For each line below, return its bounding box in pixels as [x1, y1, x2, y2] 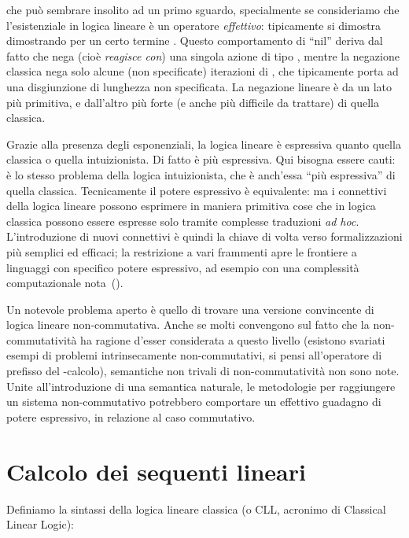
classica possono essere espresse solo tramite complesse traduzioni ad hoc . [6, 212, 359, 229]
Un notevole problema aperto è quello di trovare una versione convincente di [6, 300, 374, 317]
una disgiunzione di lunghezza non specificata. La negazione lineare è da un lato [6, 78, 392, 94]
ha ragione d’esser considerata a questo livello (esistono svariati [80, 331, 385, 348]
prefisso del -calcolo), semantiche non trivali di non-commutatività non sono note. [6, 363, 400, 379]
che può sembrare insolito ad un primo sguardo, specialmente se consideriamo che [6, 2, 400, 17]
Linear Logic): [6, 516, 74, 532]
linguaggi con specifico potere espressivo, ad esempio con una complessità [6, 259, 359, 275]
